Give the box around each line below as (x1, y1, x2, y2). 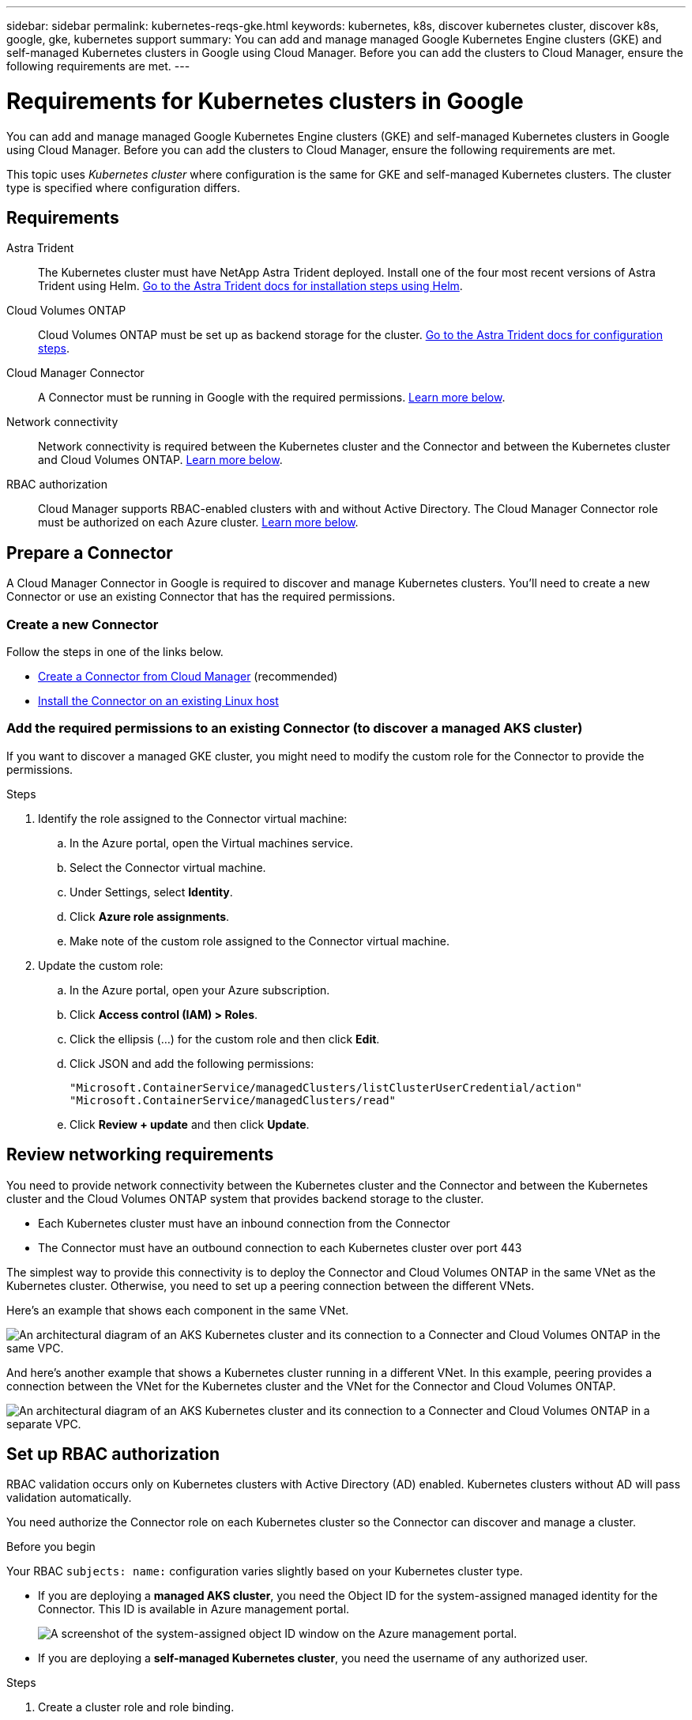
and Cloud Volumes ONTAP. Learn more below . (38, 453, 283, 467)
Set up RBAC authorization (6, 1443, 220, 1464)
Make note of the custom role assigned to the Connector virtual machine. (70, 934, 450, 948)
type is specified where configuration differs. (6, 180, 240, 194)
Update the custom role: (38, 958, 164, 972)
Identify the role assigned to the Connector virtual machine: (38, 811, 348, 825)
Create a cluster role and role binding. (38, 1700, 235, 1714)
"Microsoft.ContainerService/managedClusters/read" (70, 1093, 397, 1107)
